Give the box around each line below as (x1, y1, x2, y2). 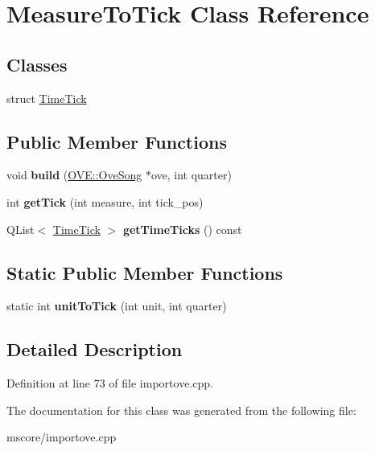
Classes (6, 51, 68, 76)
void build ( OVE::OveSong (6, 166, 142, 183)
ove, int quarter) (150, 166, 232, 183)
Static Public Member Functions (6, 260, 283, 285)
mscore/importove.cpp (6, 428, 117, 445)
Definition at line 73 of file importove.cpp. (6, 375, 213, 392)
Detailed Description (6, 337, 183, 362)
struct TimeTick (6, 89, 87, 106)
